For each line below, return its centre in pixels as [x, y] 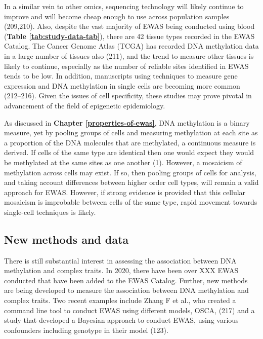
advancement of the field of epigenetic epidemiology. [85, 105]
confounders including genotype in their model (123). [86, 330]
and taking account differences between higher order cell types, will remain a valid [131, 182]
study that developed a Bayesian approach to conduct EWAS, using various [121, 320]
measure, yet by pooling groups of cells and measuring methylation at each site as [131, 133]
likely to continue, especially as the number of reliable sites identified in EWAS [126, 66]
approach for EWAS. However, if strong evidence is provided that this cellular [125, 192]
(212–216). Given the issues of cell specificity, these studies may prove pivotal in [128, 96]
